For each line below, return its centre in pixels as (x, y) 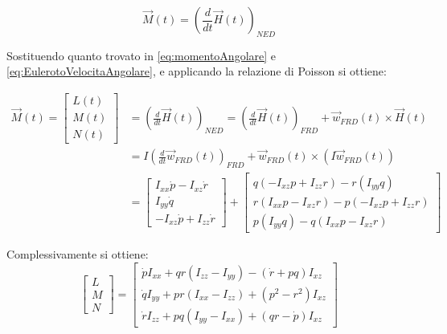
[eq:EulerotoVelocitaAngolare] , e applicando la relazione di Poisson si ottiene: (197, 71)
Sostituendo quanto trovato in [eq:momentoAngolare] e (141, 55)
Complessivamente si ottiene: (78, 254)
